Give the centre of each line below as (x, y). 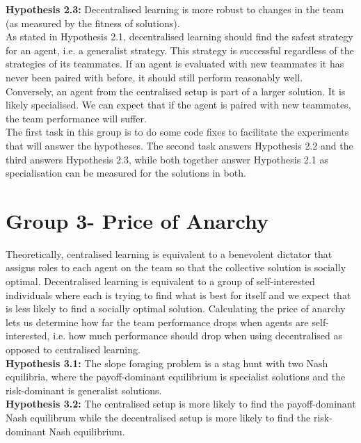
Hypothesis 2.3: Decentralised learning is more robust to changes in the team (175, 9)
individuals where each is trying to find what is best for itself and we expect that (178, 295)
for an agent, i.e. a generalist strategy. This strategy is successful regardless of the (180, 50)
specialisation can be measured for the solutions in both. (126, 173)
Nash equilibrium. (87, 431)
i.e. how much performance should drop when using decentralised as (198, 336)
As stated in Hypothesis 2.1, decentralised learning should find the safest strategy (179, 37)
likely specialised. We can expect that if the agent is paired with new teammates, (178, 105)
